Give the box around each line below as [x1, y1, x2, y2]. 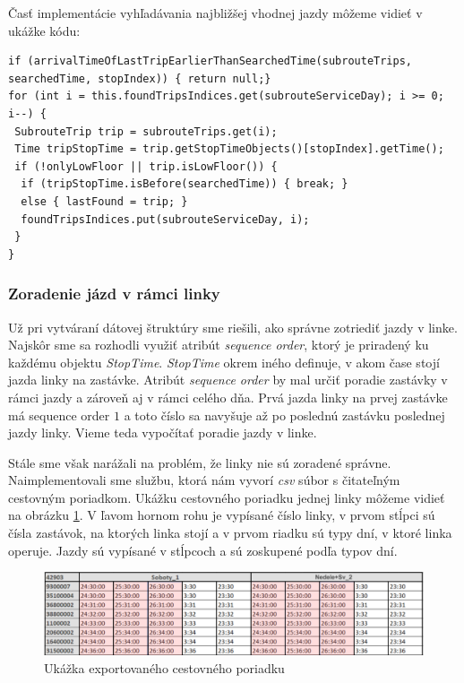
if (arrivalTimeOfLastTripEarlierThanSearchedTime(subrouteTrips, [8, 55, 413, 68]
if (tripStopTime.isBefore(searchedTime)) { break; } [21, 177, 348, 191]
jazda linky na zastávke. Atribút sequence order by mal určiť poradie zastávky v [8, 370, 448, 389]
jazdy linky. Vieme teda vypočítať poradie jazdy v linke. [8, 423, 317, 442]
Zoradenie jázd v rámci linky [8, 282, 220, 305]
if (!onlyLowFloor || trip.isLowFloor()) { [14, 160, 278, 173]
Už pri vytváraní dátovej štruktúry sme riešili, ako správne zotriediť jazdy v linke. [8, 317, 458, 336]
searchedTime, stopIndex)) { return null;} [8, 72, 271, 85]
